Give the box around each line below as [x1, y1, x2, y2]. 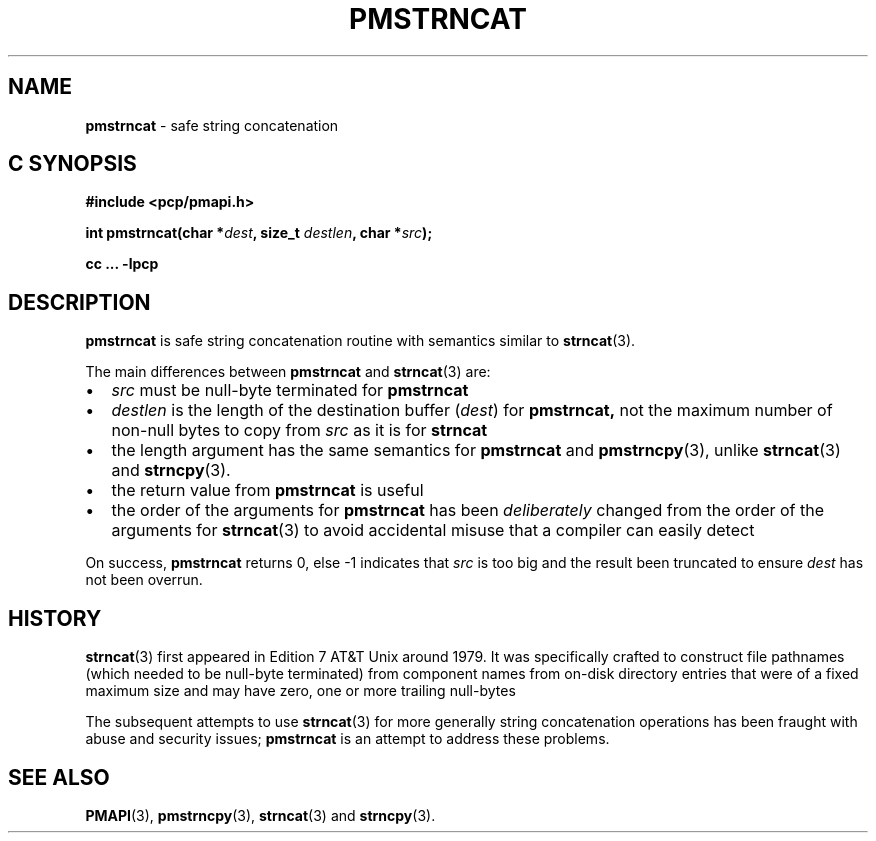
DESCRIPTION [8, 289, 151, 315]
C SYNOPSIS [8, 151, 137, 177]
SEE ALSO [8, 764, 110, 790]
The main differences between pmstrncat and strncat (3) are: [85, 363, 491, 381]
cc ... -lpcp [85, 255, 159, 273]
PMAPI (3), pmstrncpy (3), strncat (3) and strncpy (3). [85, 806, 436, 824]
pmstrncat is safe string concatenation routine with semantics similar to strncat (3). [85, 332, 636, 350]
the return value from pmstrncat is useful [111, 480, 424, 501]
